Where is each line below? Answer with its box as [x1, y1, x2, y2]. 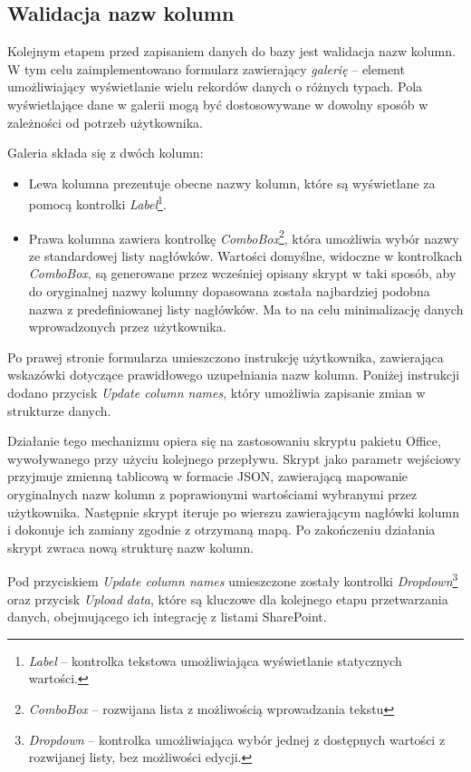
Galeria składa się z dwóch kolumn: [7, 143, 204, 162]
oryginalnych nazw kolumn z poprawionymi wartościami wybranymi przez [7, 484, 418, 503]
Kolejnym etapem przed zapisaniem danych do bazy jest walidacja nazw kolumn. [7, 42, 456, 61]
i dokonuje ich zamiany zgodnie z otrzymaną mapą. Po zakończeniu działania [7, 520, 436, 539]
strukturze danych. [7, 400, 111, 420]
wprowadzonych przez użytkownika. [28, 317, 226, 336]
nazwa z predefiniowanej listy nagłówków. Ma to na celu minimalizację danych [28, 299, 464, 318]
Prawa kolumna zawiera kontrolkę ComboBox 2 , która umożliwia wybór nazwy [28, 226, 459, 247]
